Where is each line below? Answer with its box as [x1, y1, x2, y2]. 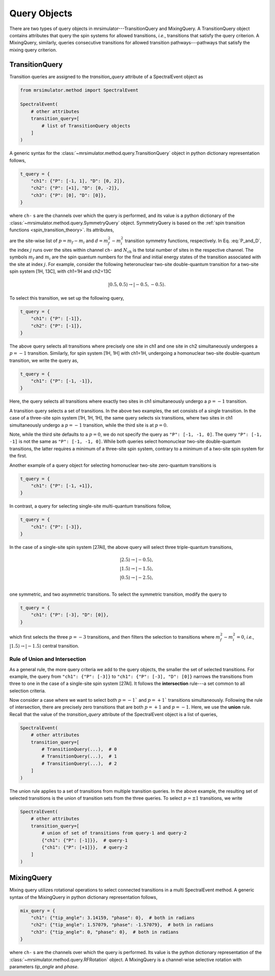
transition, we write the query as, [9, 357, 79, 363]
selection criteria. [9, 688, 46, 694]
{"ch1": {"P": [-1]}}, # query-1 [41, 837, 128, 843]
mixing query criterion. [9, 46, 57, 53]
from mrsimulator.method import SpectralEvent [20, 87, 139, 93]
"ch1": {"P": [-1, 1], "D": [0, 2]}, [31, 178, 125, 184]
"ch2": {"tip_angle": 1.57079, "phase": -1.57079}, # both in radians [31, 922, 214, 928]
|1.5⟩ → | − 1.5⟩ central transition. [9, 643, 79, 649]
